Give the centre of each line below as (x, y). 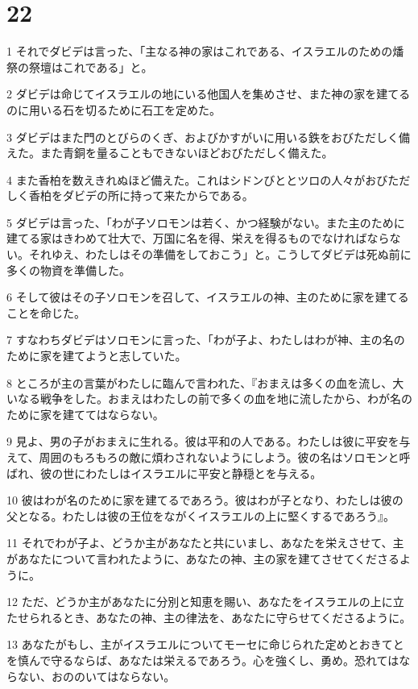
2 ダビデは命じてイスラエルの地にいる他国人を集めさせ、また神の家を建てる (209, 94)
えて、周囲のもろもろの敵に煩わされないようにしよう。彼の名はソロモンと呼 (209, 457)
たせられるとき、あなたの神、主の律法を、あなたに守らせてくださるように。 (209, 617)
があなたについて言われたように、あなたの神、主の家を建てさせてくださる (203, 558)
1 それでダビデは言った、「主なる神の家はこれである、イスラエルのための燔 (205, 51)
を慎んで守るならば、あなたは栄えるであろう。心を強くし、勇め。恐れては (203, 660)
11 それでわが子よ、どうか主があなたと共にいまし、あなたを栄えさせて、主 (205, 543)
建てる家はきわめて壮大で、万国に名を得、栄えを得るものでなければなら (198, 238)
